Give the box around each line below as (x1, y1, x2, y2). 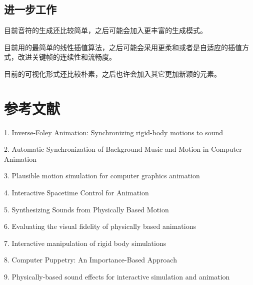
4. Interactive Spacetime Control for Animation (4, 187, 149, 198)
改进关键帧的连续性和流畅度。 (17, 52, 116, 62)
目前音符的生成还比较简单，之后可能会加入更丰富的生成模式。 (4, 25, 207, 36)
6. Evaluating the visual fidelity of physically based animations (4, 221, 196, 231)
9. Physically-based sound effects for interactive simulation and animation (4, 271, 230, 282)
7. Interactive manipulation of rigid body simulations (4, 237, 166, 248)
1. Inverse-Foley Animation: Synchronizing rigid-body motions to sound (4, 127, 223, 137)
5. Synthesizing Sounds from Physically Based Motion (4, 204, 169, 214)
